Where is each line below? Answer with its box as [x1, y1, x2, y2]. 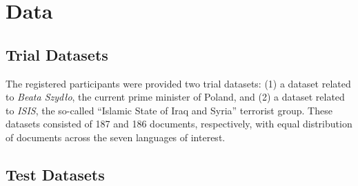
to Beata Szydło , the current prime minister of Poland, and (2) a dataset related [6, 90, 345, 104]
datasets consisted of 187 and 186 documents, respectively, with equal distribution [6, 116, 352, 131]
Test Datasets [6, 163, 105, 185]
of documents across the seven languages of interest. [6, 130, 226, 144]
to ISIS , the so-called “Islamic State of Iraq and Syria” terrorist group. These [6, 103, 332, 117]
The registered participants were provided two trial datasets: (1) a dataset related [6, 76, 351, 90]
